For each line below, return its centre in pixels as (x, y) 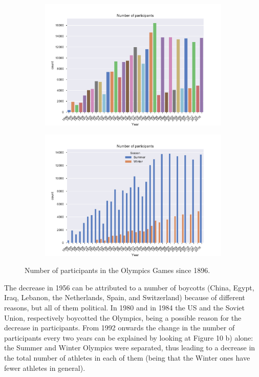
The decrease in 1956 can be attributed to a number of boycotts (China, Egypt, (129, 287)
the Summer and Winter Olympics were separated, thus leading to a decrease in (130, 348)
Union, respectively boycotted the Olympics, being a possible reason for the (123, 317)
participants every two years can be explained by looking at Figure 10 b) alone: (129, 337)
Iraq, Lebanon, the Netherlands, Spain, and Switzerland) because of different (125, 297)
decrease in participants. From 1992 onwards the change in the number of (120, 328)
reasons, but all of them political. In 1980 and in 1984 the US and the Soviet (124, 307)
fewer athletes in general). (45, 368)
